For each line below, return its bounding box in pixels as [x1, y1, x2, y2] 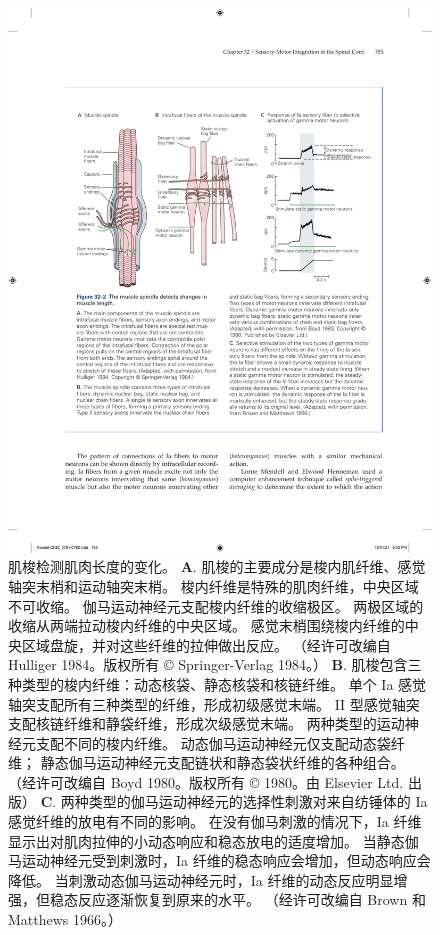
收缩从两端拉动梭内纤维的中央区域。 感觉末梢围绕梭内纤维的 [8, 615, 405, 636]
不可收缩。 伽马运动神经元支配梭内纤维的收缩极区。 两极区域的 [8, 595, 424, 616]
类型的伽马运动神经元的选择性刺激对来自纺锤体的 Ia [88, 791, 428, 812]
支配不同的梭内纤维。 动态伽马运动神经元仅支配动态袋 [35, 732, 391, 753]
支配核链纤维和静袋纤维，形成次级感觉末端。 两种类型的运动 [8, 713, 405, 734]
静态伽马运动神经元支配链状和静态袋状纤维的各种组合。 [40, 752, 405, 773]
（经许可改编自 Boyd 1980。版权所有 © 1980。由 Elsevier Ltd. [8, 771, 404, 792]
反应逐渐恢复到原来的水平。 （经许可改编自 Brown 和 [77, 889, 426, 910]
